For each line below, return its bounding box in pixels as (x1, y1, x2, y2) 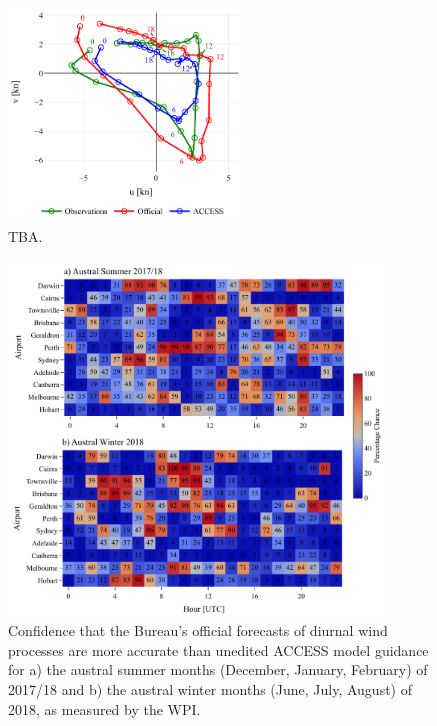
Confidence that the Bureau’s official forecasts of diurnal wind (8, 620, 388, 641)
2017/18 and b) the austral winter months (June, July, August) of (8, 679, 413, 700)
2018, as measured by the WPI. (8, 698, 201, 719)
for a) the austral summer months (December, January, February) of (8, 659, 428, 680)
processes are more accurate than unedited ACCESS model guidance (8, 639, 429, 660)
